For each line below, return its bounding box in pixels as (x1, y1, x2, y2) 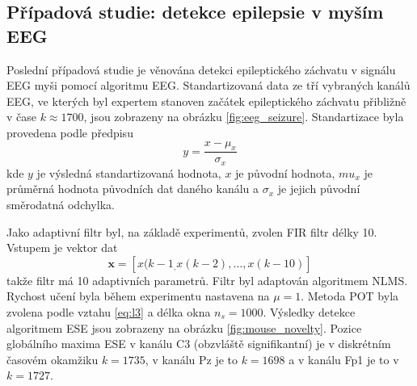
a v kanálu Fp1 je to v (289, 350, 399, 367)
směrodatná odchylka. (6, 196, 115, 213)
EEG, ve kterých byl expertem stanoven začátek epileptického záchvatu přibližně (6, 92, 406, 109)
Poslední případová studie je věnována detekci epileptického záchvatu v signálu (6, 61, 396, 78)
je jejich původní (277, 180, 360, 197)
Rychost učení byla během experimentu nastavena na (6, 287, 270, 304)
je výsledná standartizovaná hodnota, (36, 164, 221, 181)
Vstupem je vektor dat (6, 239, 118, 256)
